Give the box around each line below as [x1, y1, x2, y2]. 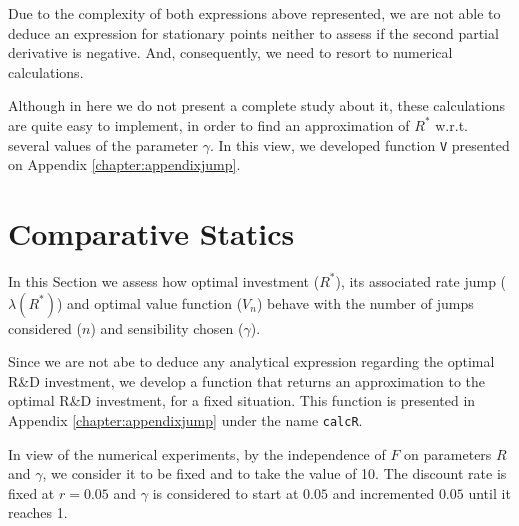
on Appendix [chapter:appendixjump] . [8, 154, 241, 175]
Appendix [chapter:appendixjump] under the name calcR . [8, 409, 363, 430]
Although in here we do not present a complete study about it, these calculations [8, 95, 505, 116]
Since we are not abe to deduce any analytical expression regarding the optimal [8, 351, 495, 372]
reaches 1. [8, 502, 68, 523]
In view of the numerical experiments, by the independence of [8, 443, 386, 464]
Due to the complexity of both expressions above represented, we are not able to [8, 3, 501, 23]
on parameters [404, 443, 492, 464]
